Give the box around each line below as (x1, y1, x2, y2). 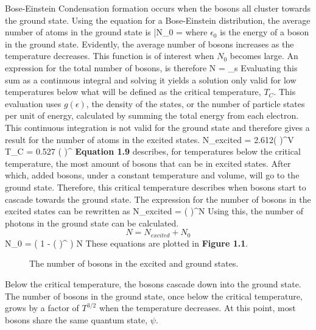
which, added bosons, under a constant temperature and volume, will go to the (5, 169, 300, 181)
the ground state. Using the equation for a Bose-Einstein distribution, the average (5, 13, 311, 26)
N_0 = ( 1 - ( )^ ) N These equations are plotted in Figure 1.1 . (5, 236, 248, 249)
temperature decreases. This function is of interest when (5, 49, 214, 62)
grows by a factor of (5, 301, 79, 314)
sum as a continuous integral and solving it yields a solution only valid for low (5, 73, 297, 86)
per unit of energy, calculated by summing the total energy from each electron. (5, 109, 299, 122)
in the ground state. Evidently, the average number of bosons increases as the (5, 37, 294, 50)
